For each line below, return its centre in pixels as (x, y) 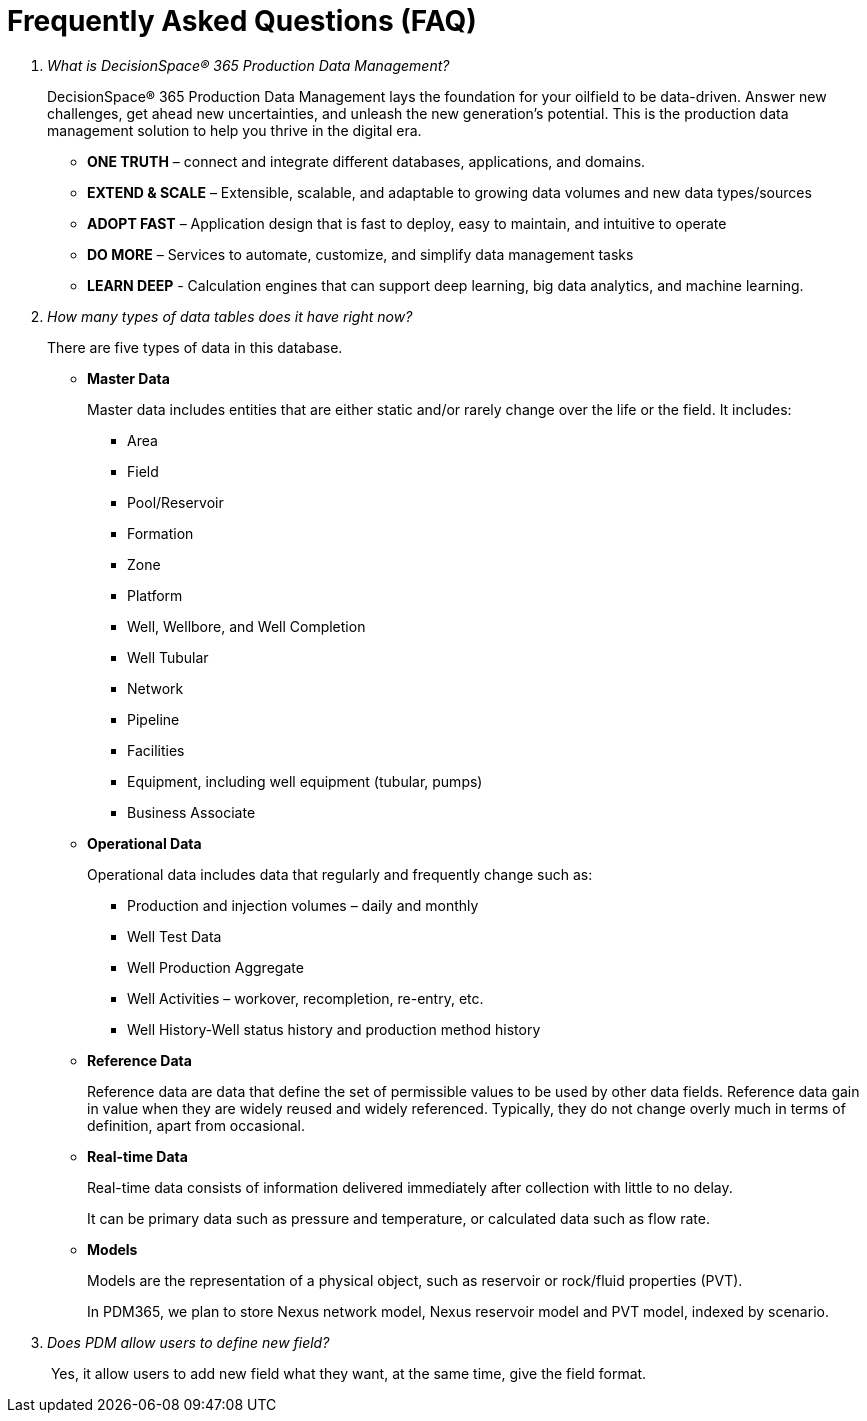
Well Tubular (168, 657)
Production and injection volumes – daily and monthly (303, 905)
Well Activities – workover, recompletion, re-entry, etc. (305, 998)
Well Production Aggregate (215, 967)
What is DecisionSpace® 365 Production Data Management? (248, 65)
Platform (155, 595)
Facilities (156, 750)
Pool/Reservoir (175, 502)
